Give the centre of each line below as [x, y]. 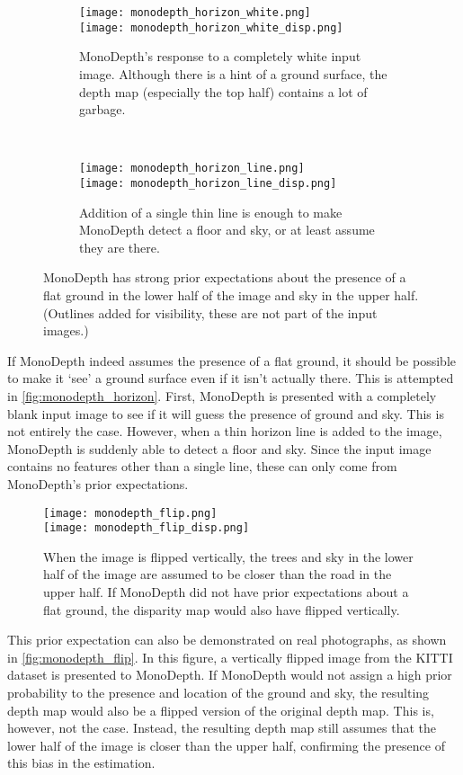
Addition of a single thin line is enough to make [211, 212]
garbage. [102, 109]
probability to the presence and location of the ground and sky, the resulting [218, 692]
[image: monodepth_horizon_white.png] [195, 13]
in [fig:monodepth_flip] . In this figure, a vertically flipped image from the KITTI [230, 657]
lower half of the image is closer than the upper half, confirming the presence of [226, 745]
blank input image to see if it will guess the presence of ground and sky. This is [226, 413]
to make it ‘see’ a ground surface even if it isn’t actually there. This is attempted [231, 378]
